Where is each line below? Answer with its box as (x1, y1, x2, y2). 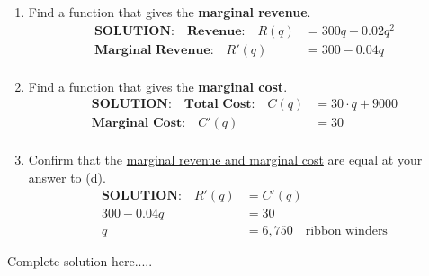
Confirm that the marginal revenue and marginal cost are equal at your (28, 150, 423, 169)
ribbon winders (305, 224, 388, 237)
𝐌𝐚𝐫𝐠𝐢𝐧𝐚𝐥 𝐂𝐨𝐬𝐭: (91, 117, 186, 130)
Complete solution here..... (7, 251, 153, 270)
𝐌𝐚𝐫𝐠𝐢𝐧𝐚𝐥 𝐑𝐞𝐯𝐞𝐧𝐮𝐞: (94, 43, 214, 57)
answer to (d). (28, 168, 106, 187)
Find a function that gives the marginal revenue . (28, 3, 311, 21)
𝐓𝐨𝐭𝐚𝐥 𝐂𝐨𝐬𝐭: (183, 98, 255, 111)
